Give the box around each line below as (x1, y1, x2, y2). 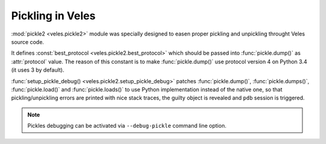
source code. (11, 38, 45, 45)
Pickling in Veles (11, 9, 96, 22)
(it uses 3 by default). (11, 66, 65, 74)
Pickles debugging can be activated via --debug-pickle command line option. (27, 122, 226, 130)
